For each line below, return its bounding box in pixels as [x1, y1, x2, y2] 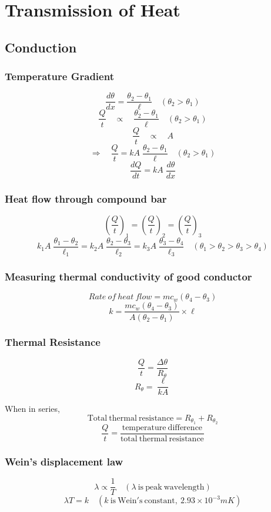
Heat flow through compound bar [5, 191, 167, 206]
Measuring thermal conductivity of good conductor [5, 269, 252, 284]
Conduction [5, 38, 77, 56]
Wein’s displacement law [5, 454, 123, 468]
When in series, [5, 402, 60, 415]
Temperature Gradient [5, 69, 114, 84]
